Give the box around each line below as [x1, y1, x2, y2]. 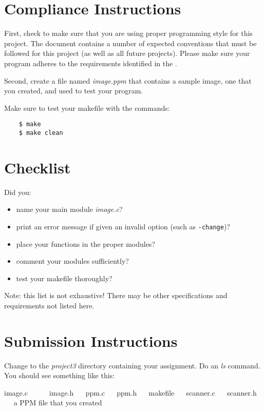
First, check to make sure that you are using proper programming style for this [4, 28, 253, 38]
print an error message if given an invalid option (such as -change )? [16, 221, 230, 231]
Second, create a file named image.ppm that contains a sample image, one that [4, 75, 252, 86]
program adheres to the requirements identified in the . [4, 57, 177, 68]
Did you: [4, 186, 31, 197]
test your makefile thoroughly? [16, 272, 112, 283]
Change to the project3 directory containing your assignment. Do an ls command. [4, 360, 260, 370]
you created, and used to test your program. [4, 85, 143, 96]
